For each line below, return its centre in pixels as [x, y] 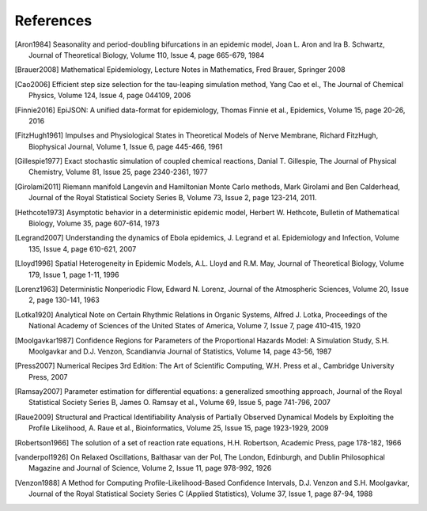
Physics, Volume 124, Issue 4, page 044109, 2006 [110, 96]
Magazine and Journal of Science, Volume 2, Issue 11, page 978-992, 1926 [150, 468]
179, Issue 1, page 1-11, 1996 [74, 274]
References [53, 21]
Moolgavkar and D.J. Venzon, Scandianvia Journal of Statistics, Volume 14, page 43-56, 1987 [180, 351]
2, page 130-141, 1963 [64, 300]
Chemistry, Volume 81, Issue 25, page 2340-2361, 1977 [119, 172]
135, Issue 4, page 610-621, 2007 [83, 248]
